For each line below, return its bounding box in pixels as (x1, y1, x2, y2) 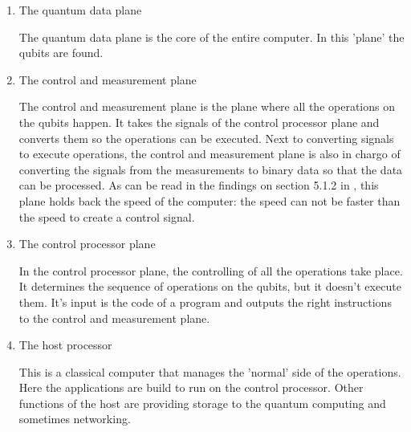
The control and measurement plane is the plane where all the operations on (18, 98, 395, 115)
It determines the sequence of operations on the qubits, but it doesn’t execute (18, 278, 401, 295)
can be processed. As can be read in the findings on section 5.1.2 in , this (18, 177, 379, 194)
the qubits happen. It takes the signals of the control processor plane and (18, 113, 380, 130)
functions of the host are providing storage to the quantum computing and (18, 394, 386, 411)
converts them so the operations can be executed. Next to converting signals (18, 129, 394, 146)
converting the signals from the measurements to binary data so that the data (18, 161, 403, 177)
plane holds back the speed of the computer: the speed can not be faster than (18, 192, 401, 209)
